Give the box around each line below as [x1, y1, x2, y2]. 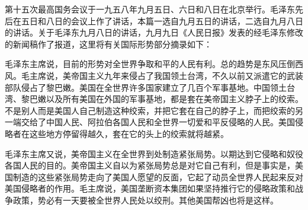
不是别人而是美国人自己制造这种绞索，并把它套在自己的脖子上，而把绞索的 [5, 104, 295, 116]
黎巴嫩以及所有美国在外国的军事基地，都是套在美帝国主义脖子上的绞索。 [21, 93, 303, 105]
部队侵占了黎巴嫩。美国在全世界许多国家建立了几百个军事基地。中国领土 [5, 81, 287, 93]
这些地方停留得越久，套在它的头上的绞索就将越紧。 [29, 127, 229, 139]
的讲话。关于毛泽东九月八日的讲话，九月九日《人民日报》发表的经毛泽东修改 [5, 26, 303, 39]
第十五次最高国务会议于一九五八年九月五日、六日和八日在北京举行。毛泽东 [5, 3, 295, 15]
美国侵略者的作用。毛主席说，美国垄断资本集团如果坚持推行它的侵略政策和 [5, 182, 295, 195]
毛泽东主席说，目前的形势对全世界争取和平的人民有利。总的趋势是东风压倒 [5, 58, 295, 70]
